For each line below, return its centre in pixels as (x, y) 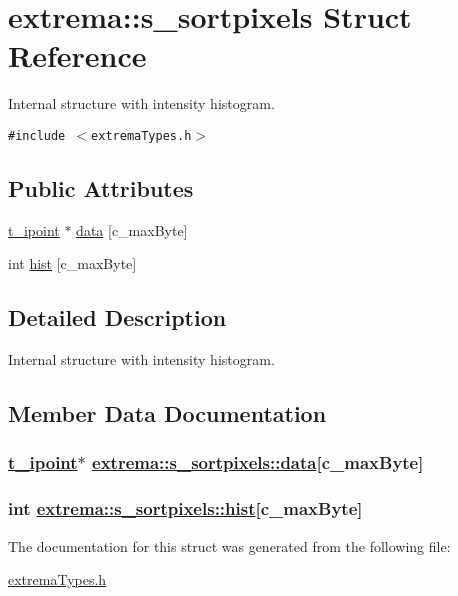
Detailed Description (117, 317)
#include (37, 135)
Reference (77, 55)
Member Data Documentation (167, 413)
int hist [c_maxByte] (72, 263)
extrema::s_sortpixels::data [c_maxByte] (258, 462)
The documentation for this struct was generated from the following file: (229, 545)
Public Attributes (101, 187)
